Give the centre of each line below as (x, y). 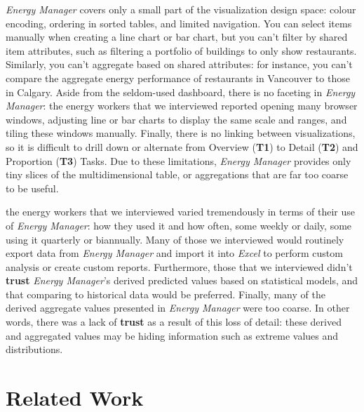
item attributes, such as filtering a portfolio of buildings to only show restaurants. (181, 50)
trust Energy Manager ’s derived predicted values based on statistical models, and (182, 280)
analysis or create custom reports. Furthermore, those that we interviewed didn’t (179, 266)
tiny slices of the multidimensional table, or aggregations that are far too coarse (177, 174)
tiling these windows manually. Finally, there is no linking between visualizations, (181, 133)
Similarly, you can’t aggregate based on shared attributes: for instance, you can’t (179, 64)
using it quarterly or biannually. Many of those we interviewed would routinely (175, 239)
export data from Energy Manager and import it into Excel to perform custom (174, 253)
